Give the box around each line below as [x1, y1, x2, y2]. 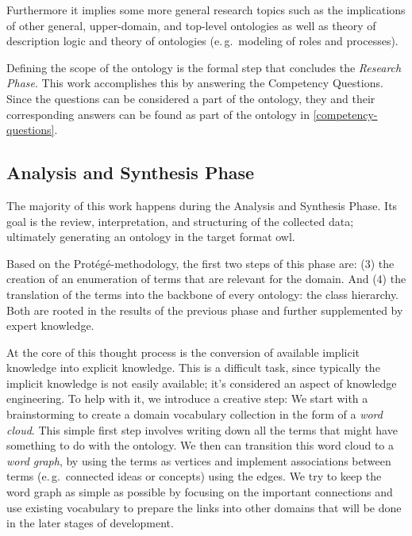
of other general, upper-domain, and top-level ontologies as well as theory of [6, 17, 376, 33]
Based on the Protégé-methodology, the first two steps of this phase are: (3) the [6, 255, 395, 271]
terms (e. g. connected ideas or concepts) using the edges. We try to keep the [6, 468, 382, 484]
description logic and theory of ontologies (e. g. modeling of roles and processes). [6, 33, 399, 49]
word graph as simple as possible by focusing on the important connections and [6, 484, 393, 500]
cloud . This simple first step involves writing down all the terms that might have [6, 421, 398, 438]
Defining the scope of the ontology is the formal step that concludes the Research [6, 59, 402, 75]
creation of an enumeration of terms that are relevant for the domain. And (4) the [6, 270, 406, 287]
